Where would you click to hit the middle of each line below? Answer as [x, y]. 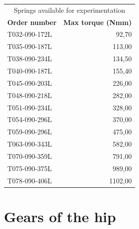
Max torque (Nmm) [97, 22]
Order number [32, 22]
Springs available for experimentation [69, 10]
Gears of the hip [60, 216]
